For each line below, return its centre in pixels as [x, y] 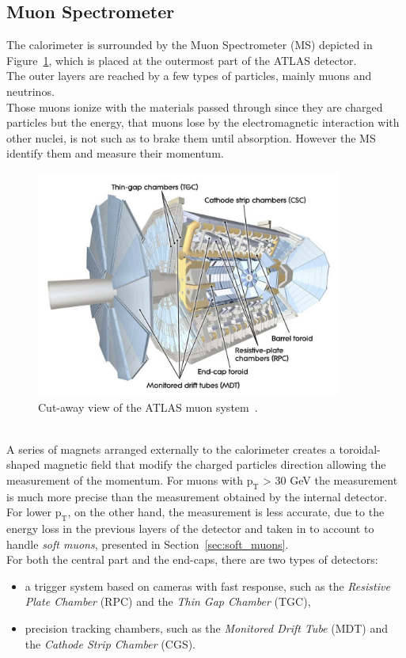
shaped [23, 464]
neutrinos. [30, 91]
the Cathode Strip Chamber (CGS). [110, 643]
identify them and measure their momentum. [115, 153]
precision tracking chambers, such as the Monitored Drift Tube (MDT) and [206, 628]
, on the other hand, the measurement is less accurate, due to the [226, 512]
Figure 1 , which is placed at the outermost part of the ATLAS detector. [182, 60]
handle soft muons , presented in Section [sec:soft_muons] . [148, 544]
